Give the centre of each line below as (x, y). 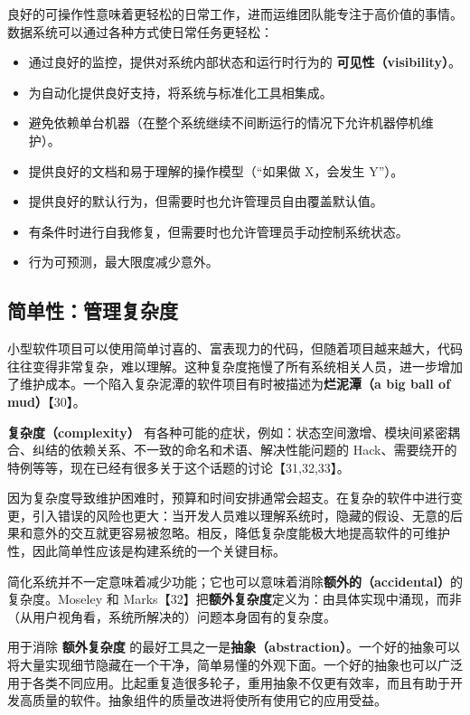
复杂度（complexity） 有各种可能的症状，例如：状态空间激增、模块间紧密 (228, 432)
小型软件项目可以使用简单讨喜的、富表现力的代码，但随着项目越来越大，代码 (235, 348)
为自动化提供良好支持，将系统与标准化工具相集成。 (180, 92)
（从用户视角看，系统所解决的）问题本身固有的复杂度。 (172, 616)
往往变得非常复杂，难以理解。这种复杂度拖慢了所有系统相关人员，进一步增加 (235, 366)
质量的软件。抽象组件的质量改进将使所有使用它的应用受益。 (209, 700)
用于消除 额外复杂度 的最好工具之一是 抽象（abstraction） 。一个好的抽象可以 (234, 647)
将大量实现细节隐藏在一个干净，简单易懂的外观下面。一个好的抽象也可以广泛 (235, 665)
